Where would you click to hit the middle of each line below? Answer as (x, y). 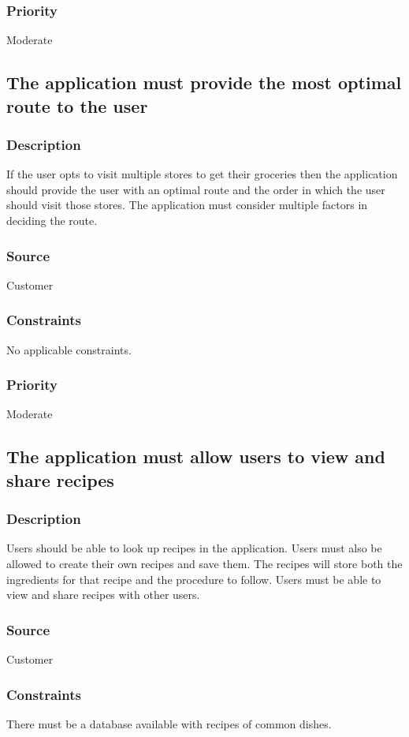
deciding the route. (52, 220)
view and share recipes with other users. (103, 595)
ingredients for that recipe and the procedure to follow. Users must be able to (194, 579)
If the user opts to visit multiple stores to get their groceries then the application (202, 174)
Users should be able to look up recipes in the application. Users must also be (194, 548)
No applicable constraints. (69, 349)
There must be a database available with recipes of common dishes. (169, 723)
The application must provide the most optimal (204, 82)
